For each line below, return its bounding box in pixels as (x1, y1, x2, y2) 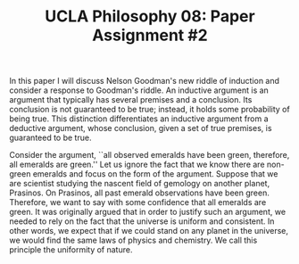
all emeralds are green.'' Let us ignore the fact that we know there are (9, 159, 265, 170)
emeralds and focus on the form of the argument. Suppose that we (32, 169, 278, 179)
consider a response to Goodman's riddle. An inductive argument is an (9, 85, 270, 95)
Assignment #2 (92, 25, 208, 45)
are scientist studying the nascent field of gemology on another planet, (9, 178, 270, 189)
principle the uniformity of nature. (9, 244, 133, 255)
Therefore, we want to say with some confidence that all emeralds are (9, 197, 267, 208)
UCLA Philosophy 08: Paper (44, 6, 256, 27)
